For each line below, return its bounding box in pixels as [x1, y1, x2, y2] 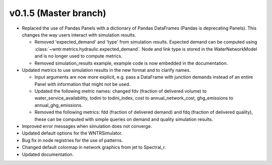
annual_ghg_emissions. [34, 102, 83, 108]
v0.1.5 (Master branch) [9, 8, 107, 19]
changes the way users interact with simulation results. [22, 32, 136, 38]
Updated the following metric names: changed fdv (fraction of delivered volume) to [34, 88, 207, 94]
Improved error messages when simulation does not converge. [22, 123, 152, 129]
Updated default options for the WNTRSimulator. [22, 130, 123, 136]
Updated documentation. [22, 151, 74, 157]
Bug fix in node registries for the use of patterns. [22, 137, 123, 143]
